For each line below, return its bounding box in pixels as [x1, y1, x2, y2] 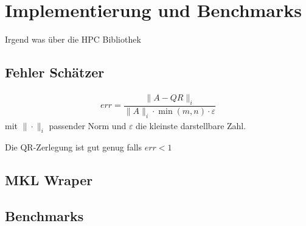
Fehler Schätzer [5, 63, 105, 82]
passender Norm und [49, 119, 127, 132]
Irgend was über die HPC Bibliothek [5, 33, 141, 46]
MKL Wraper [5, 171, 93, 189]
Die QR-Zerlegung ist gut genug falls [5, 141, 142, 154]
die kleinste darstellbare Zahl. [136, 119, 246, 132]
